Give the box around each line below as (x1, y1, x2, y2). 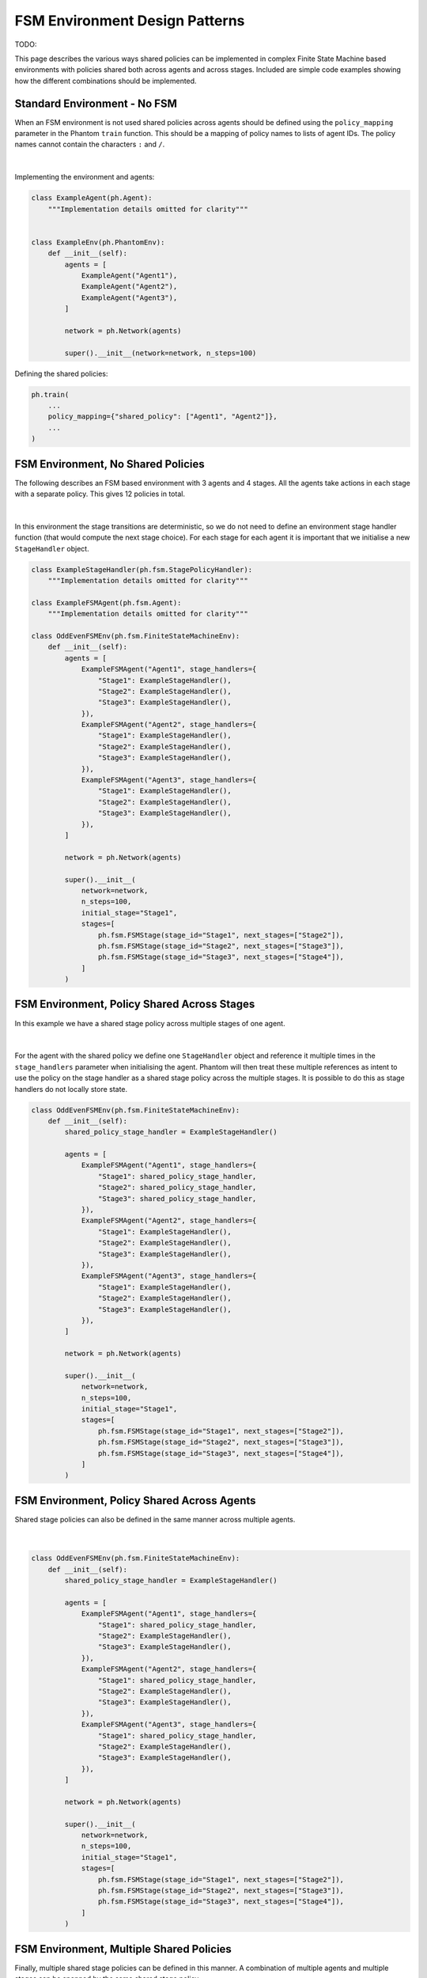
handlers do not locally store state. (14, 1084, 128, 1093)
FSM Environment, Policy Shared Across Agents (14, 1494, 256, 1507)
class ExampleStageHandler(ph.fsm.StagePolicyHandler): (31, 565, 253, 574)
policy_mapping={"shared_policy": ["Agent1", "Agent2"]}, (47, 412, 278, 421)
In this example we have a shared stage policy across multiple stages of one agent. (14, 1018, 285, 1028)
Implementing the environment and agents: (14, 172, 155, 182)
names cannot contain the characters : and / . (14, 139, 165, 150)
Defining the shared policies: (14, 369, 108, 378)
